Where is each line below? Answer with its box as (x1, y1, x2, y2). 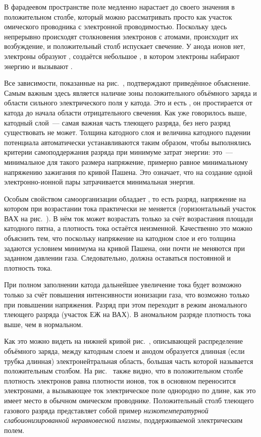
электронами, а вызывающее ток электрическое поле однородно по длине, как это (4, 385, 256, 396)
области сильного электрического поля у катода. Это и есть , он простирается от (4, 97, 252, 108)
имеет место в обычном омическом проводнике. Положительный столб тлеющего (4, 395, 254, 405)
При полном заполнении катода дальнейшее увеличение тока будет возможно (4, 279, 241, 290)
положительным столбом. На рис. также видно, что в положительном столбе (4, 365, 243, 376)
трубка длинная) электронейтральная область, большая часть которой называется (4, 355, 253, 366)
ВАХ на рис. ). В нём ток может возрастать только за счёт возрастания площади (4, 213, 253, 223)
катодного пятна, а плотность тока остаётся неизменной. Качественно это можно (4, 223, 252, 233)
